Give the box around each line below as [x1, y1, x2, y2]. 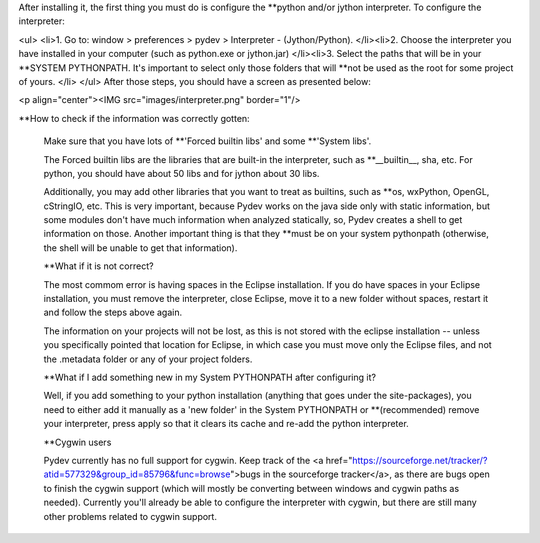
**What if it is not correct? [43, 260, 154, 272]
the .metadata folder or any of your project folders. [43, 353, 253, 365]
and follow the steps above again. [43, 306, 183, 319]
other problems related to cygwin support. [43, 510, 217, 522]
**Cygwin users [43, 436, 112, 448]
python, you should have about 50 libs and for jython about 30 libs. [43, 167, 320, 179]
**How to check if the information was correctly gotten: [18, 112, 250, 124]
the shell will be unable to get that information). [43, 241, 238, 254]
